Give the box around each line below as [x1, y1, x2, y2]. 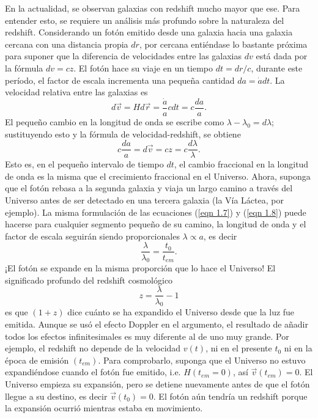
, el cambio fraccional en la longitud [174, 158, 309, 170]
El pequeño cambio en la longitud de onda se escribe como [5, 116, 224, 128]
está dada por [256, 50, 308, 62]
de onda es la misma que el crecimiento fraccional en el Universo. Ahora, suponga [5, 169, 311, 182]
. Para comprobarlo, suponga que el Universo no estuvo [98, 353, 306, 366]
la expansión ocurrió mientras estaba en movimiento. [5, 402, 203, 414]
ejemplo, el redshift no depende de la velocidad [5, 342, 181, 354]
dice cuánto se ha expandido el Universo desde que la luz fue [67, 306, 295, 318]
